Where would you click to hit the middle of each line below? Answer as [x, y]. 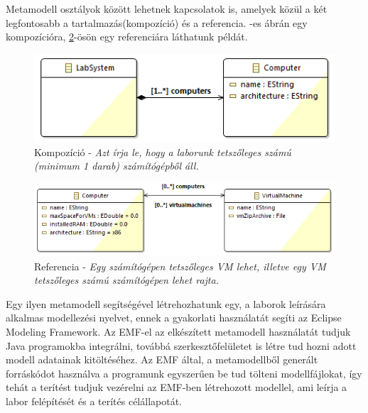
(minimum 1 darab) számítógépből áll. [117, 166]
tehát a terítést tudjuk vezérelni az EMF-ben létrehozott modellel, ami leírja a [177, 387]
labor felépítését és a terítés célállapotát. [94, 401]
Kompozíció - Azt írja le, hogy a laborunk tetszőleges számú [163, 152]
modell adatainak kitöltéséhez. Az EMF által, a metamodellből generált [162, 359]
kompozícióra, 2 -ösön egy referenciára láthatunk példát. [127, 37]
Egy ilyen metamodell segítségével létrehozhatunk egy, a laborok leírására [166, 303]
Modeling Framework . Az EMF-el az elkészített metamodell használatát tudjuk [178, 331]
